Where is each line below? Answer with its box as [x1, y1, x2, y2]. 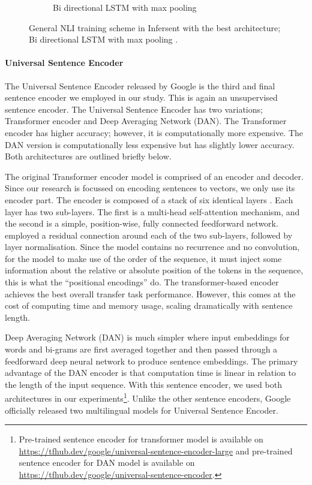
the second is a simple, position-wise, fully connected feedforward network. [5, 217, 278, 230]
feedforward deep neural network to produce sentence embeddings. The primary [5, 354, 298, 367]
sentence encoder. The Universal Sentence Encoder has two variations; [5, 103, 263, 115]
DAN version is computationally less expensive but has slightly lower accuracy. [5, 138, 295, 150]
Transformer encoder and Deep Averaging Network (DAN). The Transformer [5, 115, 287, 127]
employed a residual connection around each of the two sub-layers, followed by [5, 228, 293, 241]
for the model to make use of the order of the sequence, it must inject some [5, 252, 282, 264]
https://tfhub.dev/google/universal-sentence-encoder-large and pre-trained [19, 444, 293, 457]
